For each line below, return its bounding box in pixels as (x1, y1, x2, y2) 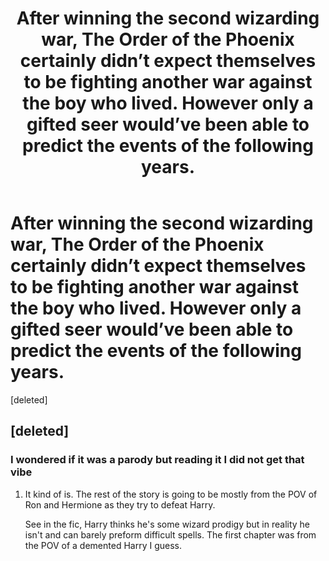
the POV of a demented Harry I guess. (24, 539, 182, 551)
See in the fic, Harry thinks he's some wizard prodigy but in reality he (24, 518, 311, 530)
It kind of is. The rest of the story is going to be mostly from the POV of (24, 488, 318, 500)
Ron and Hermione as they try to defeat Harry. (24, 498, 216, 511)
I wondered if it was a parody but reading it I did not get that (10, 453, 305, 467)
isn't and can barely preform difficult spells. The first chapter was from (24, 528, 317, 541)
